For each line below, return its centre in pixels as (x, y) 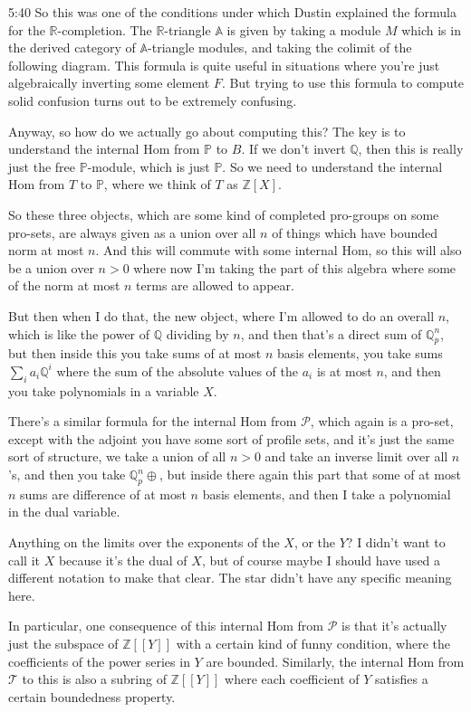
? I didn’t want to (396, 542)
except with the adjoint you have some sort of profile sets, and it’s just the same (231, 438)
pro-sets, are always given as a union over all (132, 232)
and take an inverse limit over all (356, 456)
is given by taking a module (304, 29)
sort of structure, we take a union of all (117, 456)
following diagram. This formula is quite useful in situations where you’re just (224, 65)
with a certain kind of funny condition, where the (313, 644)
